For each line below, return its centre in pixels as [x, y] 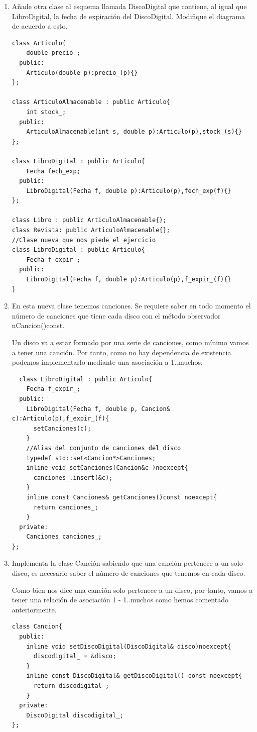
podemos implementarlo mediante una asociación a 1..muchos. [107, 362]
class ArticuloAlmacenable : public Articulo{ [91, 102]
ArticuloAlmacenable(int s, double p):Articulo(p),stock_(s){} [134, 132]
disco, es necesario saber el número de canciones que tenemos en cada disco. [128, 573]
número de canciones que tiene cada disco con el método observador [116, 315]
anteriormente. [34, 609]
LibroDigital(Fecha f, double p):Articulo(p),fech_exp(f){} [129, 191]
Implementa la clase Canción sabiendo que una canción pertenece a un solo [127, 563]
